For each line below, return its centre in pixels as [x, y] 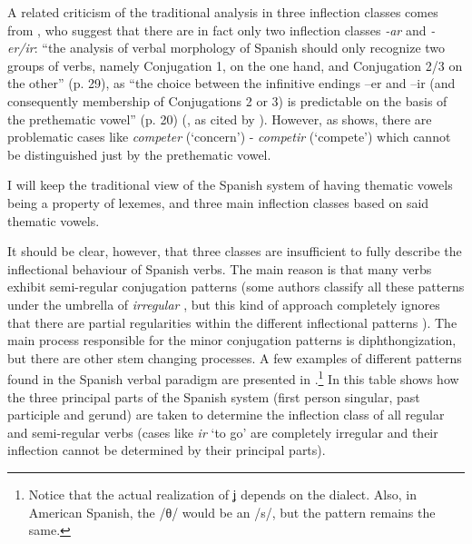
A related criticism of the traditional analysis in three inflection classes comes [223, 12]
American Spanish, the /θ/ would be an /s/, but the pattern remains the [232, 512]
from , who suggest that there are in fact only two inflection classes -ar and [217, 30]
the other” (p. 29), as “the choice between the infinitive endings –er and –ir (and [231, 83]
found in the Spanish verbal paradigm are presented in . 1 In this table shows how [233, 377]
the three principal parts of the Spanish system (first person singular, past [214, 396]
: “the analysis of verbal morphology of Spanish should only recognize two [240, 48]
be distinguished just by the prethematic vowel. [139, 154]
